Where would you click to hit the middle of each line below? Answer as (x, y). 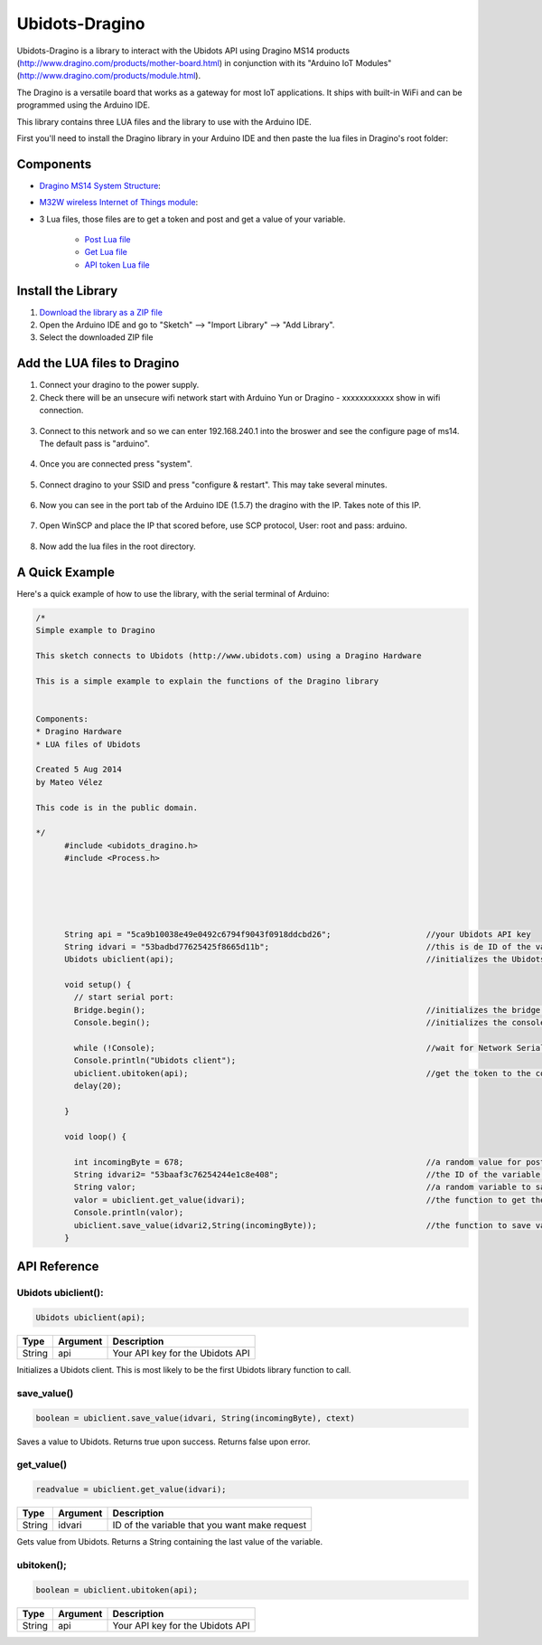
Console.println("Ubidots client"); (155, 1061)
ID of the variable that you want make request (210, 1526)
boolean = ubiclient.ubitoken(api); (117, 1590)
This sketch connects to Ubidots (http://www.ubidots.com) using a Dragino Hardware (229, 655)
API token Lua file (117, 265)
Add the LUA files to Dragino (98, 363)
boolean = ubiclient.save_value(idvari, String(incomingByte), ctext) (196, 1418)
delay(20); (98, 1086)
